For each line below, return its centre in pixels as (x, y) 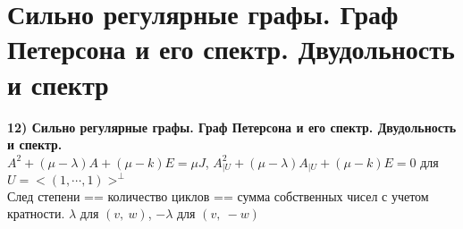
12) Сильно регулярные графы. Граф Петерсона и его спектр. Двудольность (232, 127)
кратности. (36, 213)
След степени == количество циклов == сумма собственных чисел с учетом (218, 195)
